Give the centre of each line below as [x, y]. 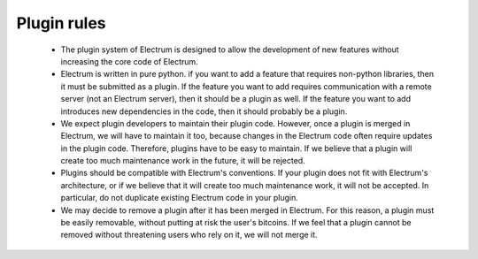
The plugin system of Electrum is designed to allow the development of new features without [230, 50]
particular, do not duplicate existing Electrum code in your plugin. [179, 198]
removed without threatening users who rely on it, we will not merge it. [189, 235]
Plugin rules [61, 23]
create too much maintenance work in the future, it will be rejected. [183, 161]
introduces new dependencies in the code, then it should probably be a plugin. [204, 111]
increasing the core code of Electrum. [129, 61]
